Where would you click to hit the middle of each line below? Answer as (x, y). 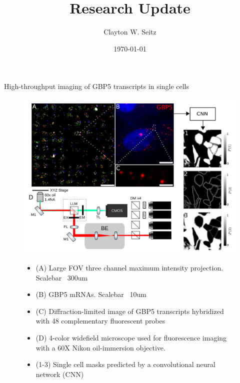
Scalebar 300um (62, 277)
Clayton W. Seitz (130, 32)
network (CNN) (60, 374)
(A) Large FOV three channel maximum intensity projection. (129, 268)
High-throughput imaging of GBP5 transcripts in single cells (97, 86)
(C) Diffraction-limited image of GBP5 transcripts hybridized (130, 311)
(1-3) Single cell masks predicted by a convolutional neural (125, 364)
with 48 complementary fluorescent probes (100, 321)
